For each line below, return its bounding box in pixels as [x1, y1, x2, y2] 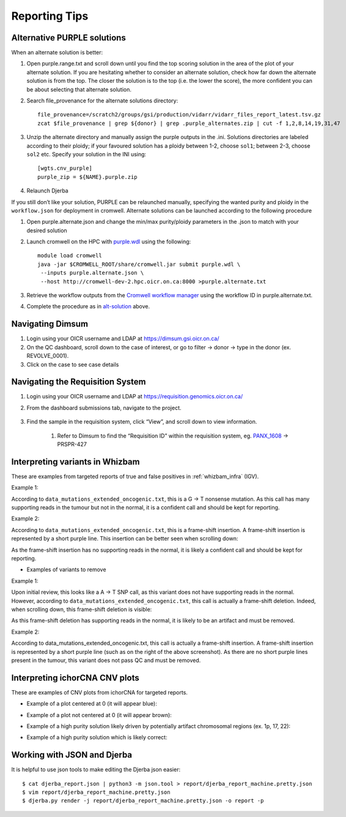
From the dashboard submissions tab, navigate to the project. [26, 404, 182, 411]
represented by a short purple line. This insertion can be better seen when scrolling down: [11, 535, 238, 542]
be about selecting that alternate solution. [26, 86, 131, 93]
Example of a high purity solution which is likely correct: [26, 734, 167, 741]
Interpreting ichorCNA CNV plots [11, 672, 140, 683]
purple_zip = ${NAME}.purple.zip [37, 173, 138, 180]
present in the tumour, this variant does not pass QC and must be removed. [11, 656, 201, 664]
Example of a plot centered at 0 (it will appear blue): [26, 700, 157, 707]
